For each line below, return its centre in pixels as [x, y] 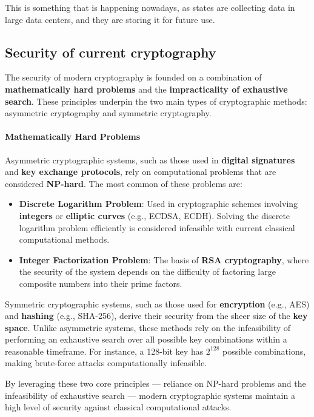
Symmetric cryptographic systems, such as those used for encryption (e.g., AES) [157, 304]
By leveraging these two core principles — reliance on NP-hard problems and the [155, 383]
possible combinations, [264, 351]
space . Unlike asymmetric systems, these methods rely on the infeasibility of [148, 327]
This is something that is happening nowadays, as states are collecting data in [150, 7]
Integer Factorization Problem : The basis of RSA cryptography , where [164, 259]
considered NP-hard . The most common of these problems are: [124, 183]
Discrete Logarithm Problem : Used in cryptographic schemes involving [159, 204]
